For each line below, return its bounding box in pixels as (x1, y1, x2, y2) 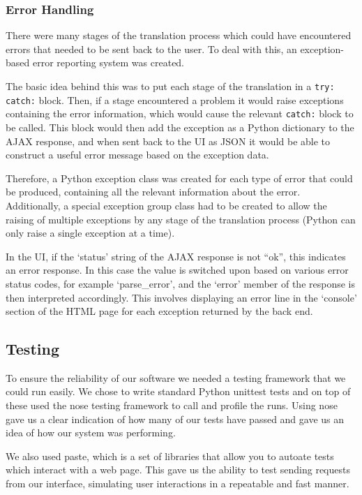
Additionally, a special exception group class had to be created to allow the (6, 198, 327, 212)
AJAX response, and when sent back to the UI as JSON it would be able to (6, 133, 331, 148)
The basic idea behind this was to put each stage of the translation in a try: (6, 79, 335, 93)
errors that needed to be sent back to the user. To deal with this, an (6, 41, 297, 56)
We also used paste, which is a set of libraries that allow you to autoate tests (6, 448, 334, 463)
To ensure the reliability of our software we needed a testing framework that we (6, 370, 346, 385)
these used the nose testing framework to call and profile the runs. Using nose (6, 398, 338, 413)
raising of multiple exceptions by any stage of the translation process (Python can (6, 212, 356, 226)
